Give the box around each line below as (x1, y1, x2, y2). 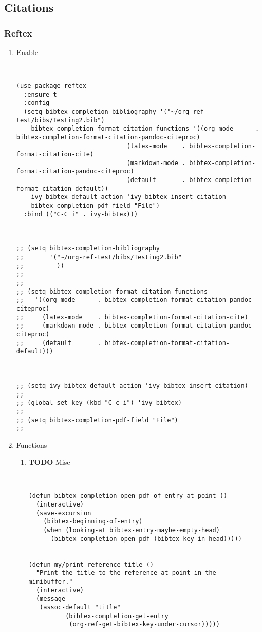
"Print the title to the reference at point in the (35, 569, 216, 577)
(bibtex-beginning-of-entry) (43, 518, 143, 526)
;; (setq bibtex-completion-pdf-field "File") (16, 416, 178, 424)
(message (35, 595, 66, 603)
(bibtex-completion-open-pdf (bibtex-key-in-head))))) (50, 535, 242, 543)
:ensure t (24, 91, 57, 98)
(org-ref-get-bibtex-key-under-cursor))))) (69, 621, 220, 628)
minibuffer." (28, 577, 73, 585)
